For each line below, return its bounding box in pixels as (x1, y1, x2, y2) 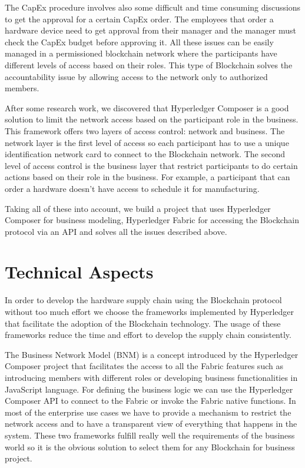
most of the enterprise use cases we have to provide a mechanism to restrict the (5, 406, 291, 418)
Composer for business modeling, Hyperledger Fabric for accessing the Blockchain (5, 214, 300, 226)
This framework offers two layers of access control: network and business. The (5, 124, 285, 137)
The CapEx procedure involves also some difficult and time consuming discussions (5, 1, 301, 13)
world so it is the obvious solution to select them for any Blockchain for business (5, 440, 295, 453)
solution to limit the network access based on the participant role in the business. (5, 113, 299, 125)
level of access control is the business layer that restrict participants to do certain (5, 159, 298, 171)
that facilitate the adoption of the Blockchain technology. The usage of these (5, 317, 281, 329)
